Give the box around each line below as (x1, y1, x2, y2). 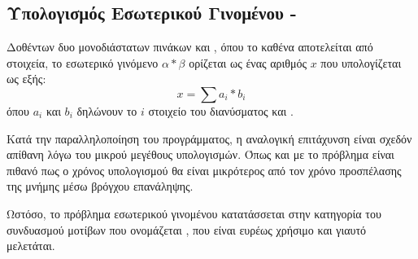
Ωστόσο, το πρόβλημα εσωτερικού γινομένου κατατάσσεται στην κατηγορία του (7, 204, 381, 222)
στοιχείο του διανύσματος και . (148, 102, 294, 119)
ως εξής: (7, 70, 46, 87)
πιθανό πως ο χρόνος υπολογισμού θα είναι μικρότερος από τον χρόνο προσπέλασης (7, 161, 402, 178)
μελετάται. (7, 237, 55, 254)
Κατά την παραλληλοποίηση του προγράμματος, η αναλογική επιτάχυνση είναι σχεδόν (7, 129, 412, 147)
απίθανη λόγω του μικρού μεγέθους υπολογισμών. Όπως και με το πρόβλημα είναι (7, 146, 394, 163)
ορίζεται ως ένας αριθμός (189, 54, 307, 71)
